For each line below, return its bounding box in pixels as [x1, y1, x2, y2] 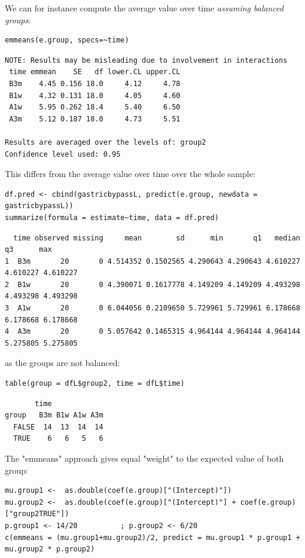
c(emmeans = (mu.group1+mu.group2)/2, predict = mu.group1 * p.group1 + [5, 533, 300, 542]
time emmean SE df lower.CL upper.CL [9, 68, 181, 77]
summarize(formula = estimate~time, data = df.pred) [5, 213, 219, 222]
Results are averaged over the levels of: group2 [5, 138, 206, 147]
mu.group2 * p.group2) [5, 545, 95, 554]
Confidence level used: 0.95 [5, 150, 121, 158]
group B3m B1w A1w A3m [5, 411, 103, 420]
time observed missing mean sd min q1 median [13, 233, 300, 242]
